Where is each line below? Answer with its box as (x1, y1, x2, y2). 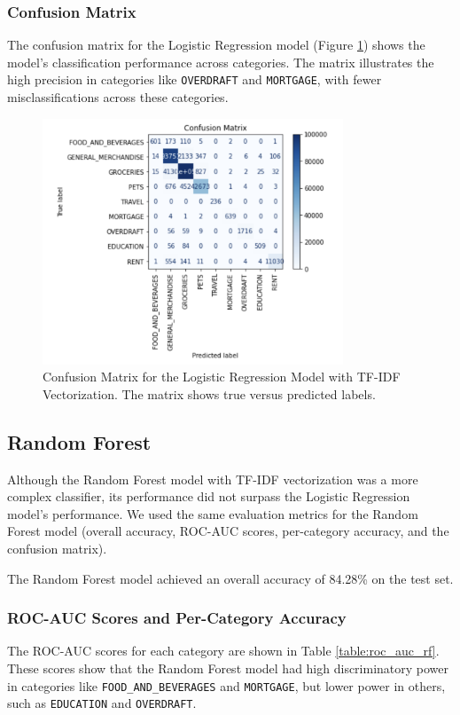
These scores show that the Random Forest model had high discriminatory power (7, 659, 449, 678)
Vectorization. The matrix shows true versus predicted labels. (43, 384, 376, 403)
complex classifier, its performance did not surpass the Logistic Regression (7, 487, 410, 506)
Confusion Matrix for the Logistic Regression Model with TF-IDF (43, 367, 401, 386)
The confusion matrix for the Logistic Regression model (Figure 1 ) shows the (7, 35, 425, 54)
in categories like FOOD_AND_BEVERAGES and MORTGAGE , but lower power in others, (7, 676, 446, 695)
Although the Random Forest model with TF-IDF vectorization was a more (7, 469, 418, 488)
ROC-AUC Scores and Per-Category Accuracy (7, 607, 347, 629)
